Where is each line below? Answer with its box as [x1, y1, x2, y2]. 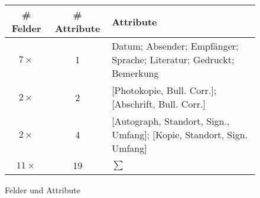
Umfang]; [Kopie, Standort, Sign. [112, 128, 248, 141]
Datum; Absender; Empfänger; [112, 39, 239, 53]
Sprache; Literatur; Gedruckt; [112, 53, 235, 66]
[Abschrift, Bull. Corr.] [112, 97, 206, 111]
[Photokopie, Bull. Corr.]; [112, 83, 217, 97]
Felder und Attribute [5, 184, 80, 196]
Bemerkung [112, 66, 159, 80]
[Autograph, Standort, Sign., [112, 114, 230, 128]
